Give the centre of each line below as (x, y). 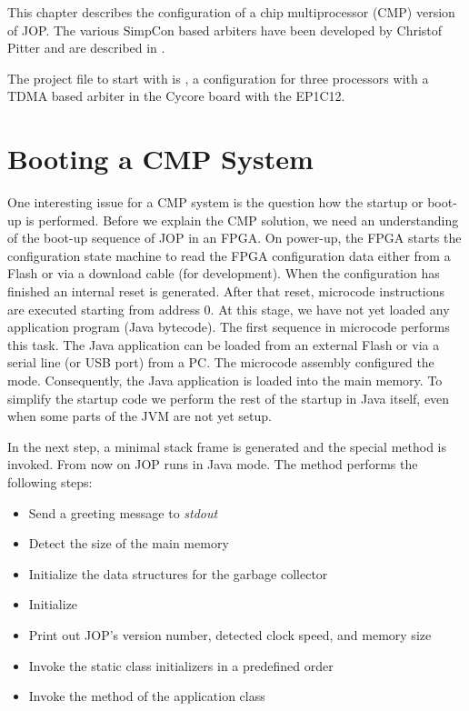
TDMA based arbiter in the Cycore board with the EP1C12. (176, 96)
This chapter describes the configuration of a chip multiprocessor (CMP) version (231, 12)
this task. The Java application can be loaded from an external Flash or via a (224, 344)
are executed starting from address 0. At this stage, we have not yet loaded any (229, 309)
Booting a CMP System (160, 159)
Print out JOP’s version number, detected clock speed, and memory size (230, 634)
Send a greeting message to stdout (123, 512)
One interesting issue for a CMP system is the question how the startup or (215, 202)
